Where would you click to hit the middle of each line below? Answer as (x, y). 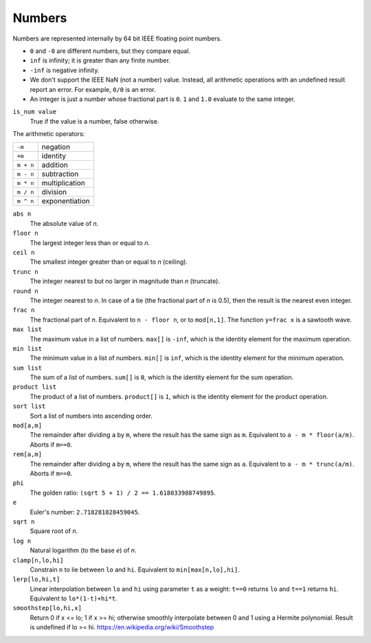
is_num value (35, 112)
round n (26, 291)
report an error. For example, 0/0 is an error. (93, 89)
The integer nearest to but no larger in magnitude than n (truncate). (125, 281)
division (54, 192)
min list (27, 348)
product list (35, 387)
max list (27, 329)
